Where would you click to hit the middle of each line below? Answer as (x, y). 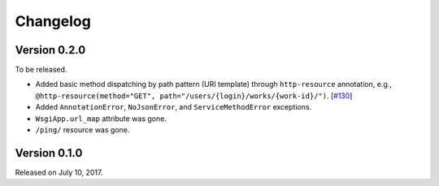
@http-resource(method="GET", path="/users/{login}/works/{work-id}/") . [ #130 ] (194, 95)
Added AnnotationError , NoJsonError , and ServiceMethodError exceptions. (174, 107)
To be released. (41, 70)
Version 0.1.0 (49, 153)
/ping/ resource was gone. (83, 130)
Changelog (53, 21)
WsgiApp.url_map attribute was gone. (101, 119)
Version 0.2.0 (50, 50)
